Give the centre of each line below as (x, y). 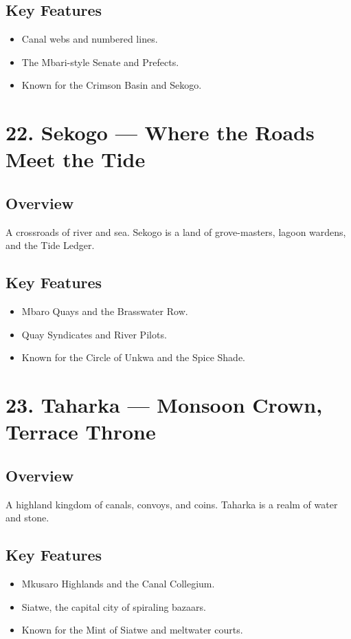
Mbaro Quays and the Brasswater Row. (105, 311)
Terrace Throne (81, 432)
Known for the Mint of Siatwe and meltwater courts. (132, 630)
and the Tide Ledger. (50, 245)
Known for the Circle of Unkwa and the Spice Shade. (134, 357)
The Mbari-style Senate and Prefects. (100, 62)
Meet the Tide (76, 159)
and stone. (27, 518)
